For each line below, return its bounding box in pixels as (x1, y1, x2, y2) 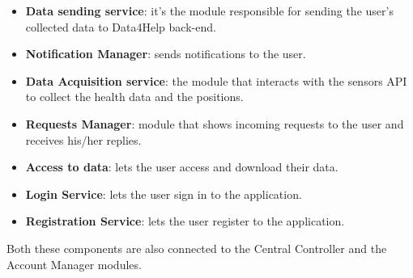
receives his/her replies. (25, 131, 142, 148)
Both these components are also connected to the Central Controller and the (6, 239, 387, 256)
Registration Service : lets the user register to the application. (25, 213, 345, 230)
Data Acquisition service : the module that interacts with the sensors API (25, 72, 407, 89)
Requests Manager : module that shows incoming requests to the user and (25, 115, 404, 132)
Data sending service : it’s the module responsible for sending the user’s (25, 2, 394, 19)
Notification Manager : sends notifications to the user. (25, 45, 306, 62)
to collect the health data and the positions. (25, 88, 244, 105)
